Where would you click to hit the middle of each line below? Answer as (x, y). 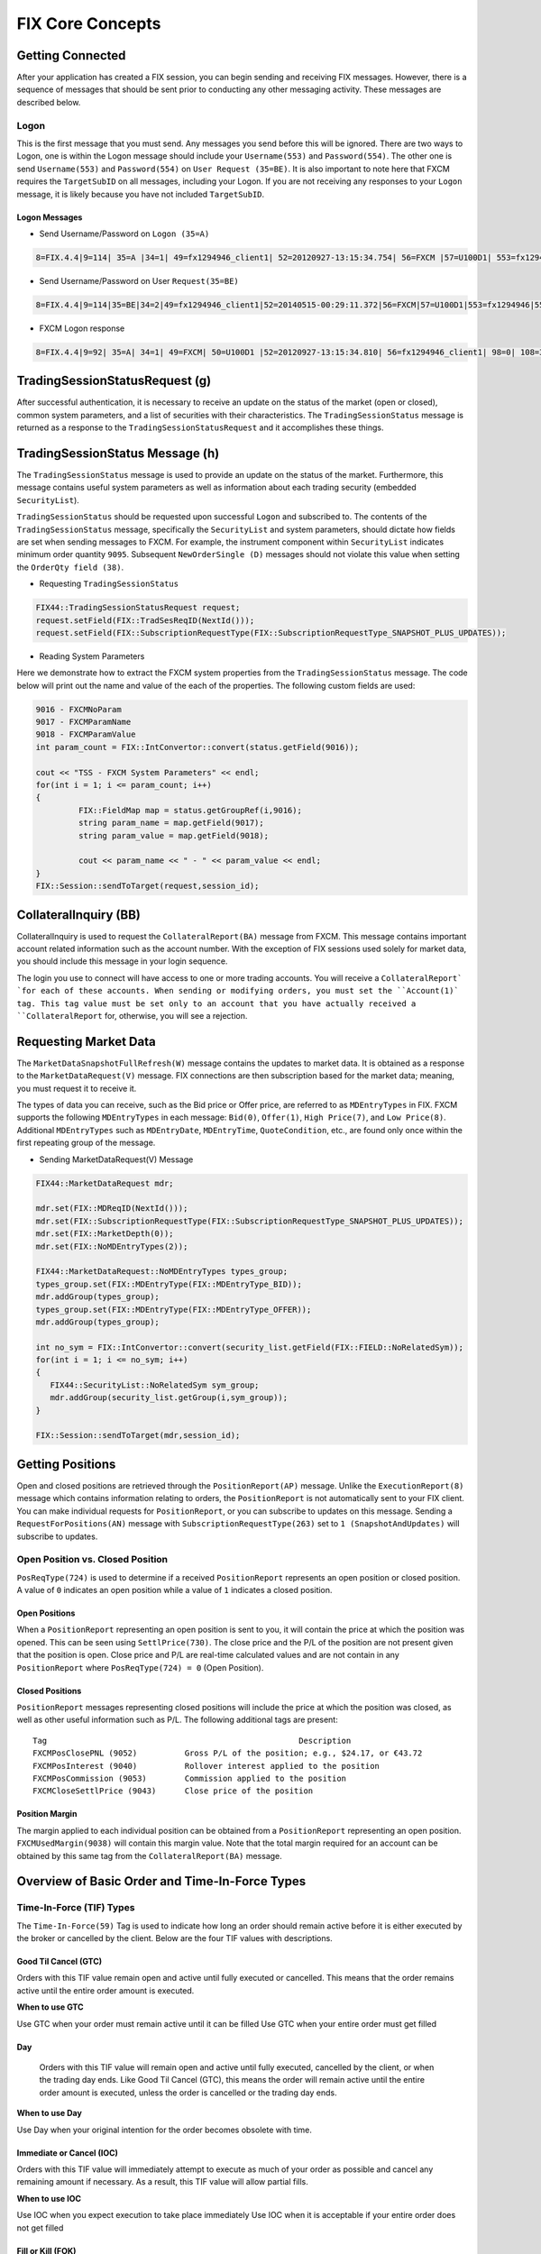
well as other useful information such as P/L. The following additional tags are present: (177, 1720)
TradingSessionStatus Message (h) (118, 453)
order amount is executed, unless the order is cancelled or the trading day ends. (188, 2093)
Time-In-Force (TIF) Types (76, 1908)
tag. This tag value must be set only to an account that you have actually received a (216, 1003)
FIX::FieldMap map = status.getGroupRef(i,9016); (190, 810)
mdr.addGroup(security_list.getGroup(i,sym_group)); (169, 1398)
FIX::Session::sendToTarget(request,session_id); (147, 886)
